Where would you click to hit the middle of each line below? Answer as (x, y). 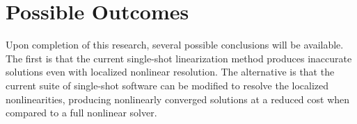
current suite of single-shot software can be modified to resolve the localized (167, 85)
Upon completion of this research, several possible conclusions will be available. (175, 45)
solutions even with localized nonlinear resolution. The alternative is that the (170, 72)
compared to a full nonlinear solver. (81, 113)
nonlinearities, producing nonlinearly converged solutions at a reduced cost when (178, 99)
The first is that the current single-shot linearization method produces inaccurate (179, 58)
